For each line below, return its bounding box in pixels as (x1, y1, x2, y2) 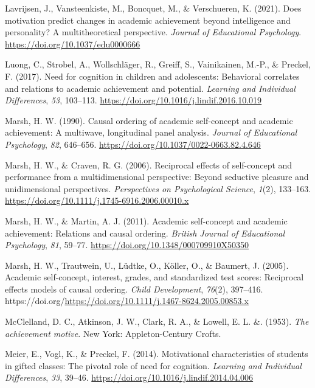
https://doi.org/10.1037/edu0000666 (5, 37, 140, 50)
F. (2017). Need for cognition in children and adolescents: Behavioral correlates (5, 69, 300, 82)
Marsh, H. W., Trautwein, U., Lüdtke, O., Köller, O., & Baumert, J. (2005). (5, 258, 289, 271)
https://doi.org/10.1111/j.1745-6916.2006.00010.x (5, 194, 189, 207)
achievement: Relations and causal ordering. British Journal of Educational (5, 226, 285, 239)
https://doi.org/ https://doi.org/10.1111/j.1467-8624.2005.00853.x (5, 294, 249, 307)
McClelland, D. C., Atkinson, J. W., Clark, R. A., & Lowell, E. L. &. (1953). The (5, 315, 309, 328)
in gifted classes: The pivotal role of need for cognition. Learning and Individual (5, 359, 302, 372)
